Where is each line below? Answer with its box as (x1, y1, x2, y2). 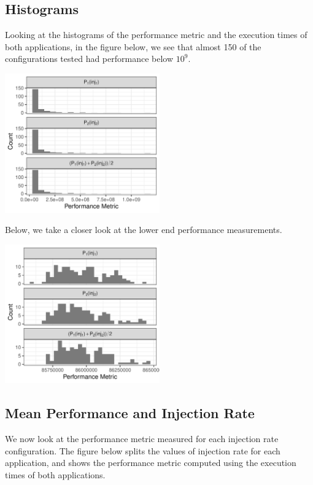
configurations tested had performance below (5, 52, 174, 65)
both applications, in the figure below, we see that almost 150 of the (5, 40, 261, 53)
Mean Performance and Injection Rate (5, 403, 255, 422)
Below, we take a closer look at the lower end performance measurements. (5, 223, 282, 236)
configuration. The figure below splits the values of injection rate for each (5, 444, 280, 457)
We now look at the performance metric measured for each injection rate (5, 432, 279, 445)
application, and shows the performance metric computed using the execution (5, 456, 296, 469)
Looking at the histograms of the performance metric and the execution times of (5, 28, 307, 41)
